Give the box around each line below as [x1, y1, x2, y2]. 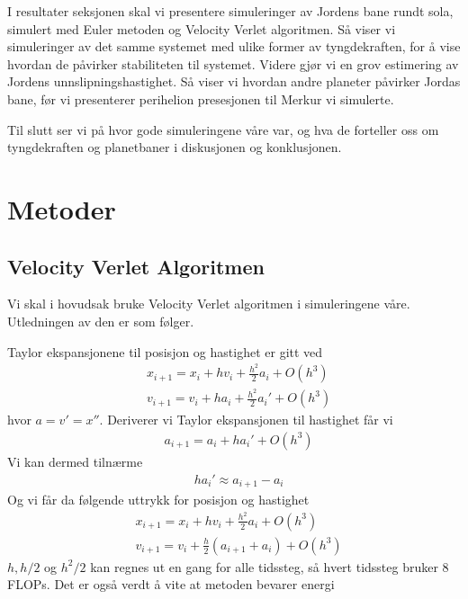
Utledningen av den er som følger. [7, 311, 194, 330]
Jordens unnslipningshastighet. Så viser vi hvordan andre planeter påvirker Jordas [7, 72, 461, 91]
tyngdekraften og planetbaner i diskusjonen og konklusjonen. [7, 138, 342, 156]
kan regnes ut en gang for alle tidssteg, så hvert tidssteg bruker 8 [90, 557, 449, 576]
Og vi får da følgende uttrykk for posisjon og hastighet [7, 490, 310, 509]
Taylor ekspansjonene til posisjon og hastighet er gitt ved [7, 342, 323, 361]
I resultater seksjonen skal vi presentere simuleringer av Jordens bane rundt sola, [7, 2, 454, 20]
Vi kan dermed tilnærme [7, 451, 143, 470]
